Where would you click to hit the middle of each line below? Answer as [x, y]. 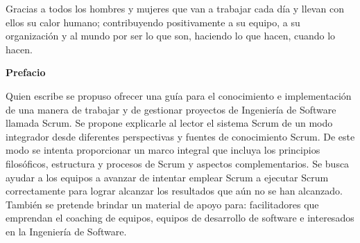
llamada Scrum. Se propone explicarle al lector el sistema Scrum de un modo [169, 123]
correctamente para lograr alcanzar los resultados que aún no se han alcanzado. [174, 191]
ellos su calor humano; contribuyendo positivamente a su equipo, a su [153, 22]
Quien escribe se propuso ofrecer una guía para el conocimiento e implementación [179, 95]
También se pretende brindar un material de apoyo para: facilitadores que [162, 204]
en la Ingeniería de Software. [66, 231]
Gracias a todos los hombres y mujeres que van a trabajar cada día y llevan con [175, 8]
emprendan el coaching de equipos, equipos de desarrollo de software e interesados [180, 218]
